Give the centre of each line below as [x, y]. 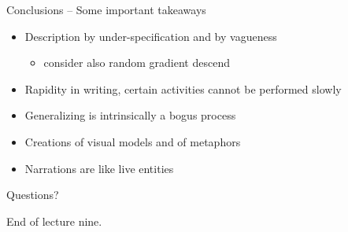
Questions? [33, 195]
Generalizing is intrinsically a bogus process [130, 115]
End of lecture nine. [54, 221]
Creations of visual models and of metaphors [133, 141]
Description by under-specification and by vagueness [151, 36]
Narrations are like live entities [99, 168]
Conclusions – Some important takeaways [106, 9]
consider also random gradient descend [137, 63]
